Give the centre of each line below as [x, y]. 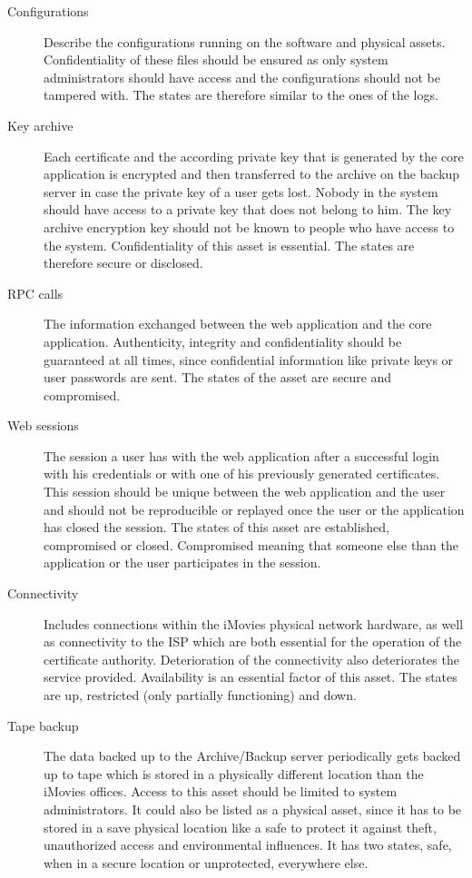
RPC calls [35, 293]
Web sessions [43, 425]
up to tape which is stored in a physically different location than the [234, 773]
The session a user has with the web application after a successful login [241, 455]
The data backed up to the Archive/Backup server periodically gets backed [252, 756]
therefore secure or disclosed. [123, 263]
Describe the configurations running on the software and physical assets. [245, 41]
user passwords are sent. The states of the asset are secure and [218, 377]
